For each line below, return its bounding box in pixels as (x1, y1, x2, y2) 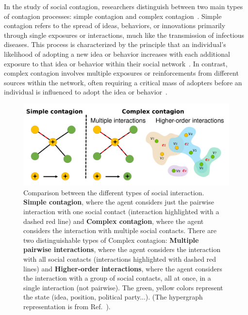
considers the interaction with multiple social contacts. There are (23, 225, 216, 236)
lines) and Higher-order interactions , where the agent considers (23, 263, 222, 273)
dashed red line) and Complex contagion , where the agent (23, 216, 204, 226)
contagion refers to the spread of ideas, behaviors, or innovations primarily (4, 20, 226, 31)
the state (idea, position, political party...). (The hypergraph (23, 292, 203, 302)
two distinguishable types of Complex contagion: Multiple (23, 235, 199, 245)
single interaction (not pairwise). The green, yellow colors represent (23, 282, 223, 292)
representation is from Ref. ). (23, 301, 111, 311)
